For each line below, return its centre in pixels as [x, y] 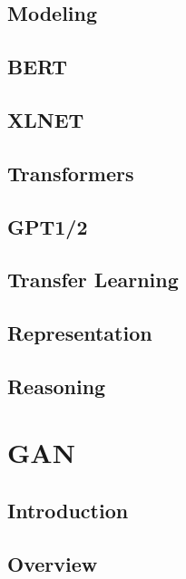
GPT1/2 [48, 226]
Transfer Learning [93, 280]
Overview [53, 563]
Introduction [68, 511]
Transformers [71, 173]
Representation [80, 333]
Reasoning [57, 386]
